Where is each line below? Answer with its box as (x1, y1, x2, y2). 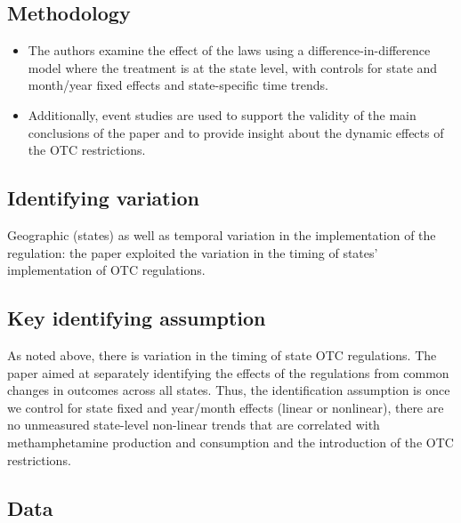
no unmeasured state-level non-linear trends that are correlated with (7, 415, 380, 434)
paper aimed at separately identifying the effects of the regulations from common (7, 363, 449, 382)
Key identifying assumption (7, 304, 266, 332)
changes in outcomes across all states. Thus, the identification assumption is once (7, 381, 450, 399)
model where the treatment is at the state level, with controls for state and (28, 58, 438, 76)
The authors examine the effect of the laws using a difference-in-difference (28, 41, 431, 60)
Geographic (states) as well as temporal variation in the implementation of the (7, 225, 436, 244)
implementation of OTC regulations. (7, 261, 206, 279)
